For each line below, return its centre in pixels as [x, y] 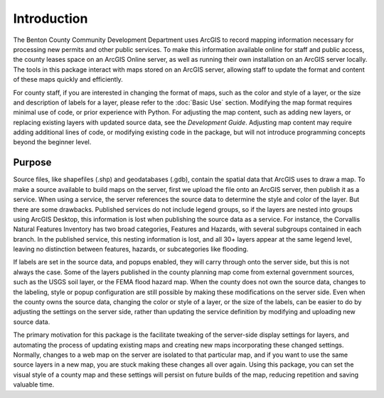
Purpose [32, 162]
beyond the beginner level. [52, 142]
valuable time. [34, 384]
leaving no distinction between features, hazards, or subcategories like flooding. [131, 249]
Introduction [50, 18]
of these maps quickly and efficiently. [68, 80]
